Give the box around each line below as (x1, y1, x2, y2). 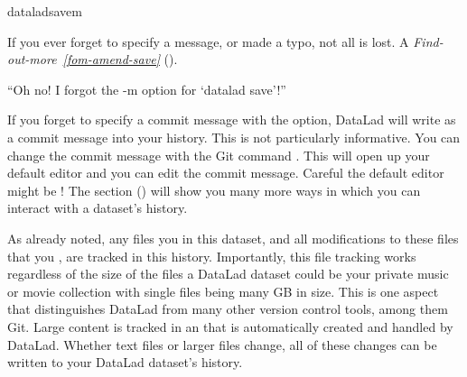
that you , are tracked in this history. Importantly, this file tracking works (7, 246, 416, 265)
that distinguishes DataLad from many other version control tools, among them (7, 299, 448, 318)
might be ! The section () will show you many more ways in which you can (7, 180, 421, 199)
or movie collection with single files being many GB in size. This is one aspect (7, 281, 439, 300)
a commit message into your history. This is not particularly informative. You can (7, 127, 461, 146)
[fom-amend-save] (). (62, 50, 178, 69)
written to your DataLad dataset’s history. (7, 353, 243, 372)
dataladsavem (7, 2, 82, 20)
